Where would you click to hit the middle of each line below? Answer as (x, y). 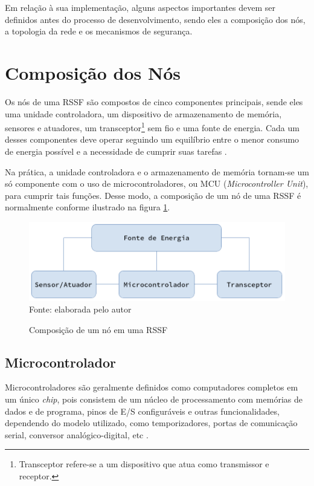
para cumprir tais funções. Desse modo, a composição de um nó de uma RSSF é (153, 195)
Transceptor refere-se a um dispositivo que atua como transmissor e (144, 464)
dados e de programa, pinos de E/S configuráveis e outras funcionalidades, (142, 411)
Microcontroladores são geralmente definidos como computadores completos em (152, 387)
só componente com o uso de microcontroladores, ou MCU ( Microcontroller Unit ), (157, 183)
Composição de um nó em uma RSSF (98, 329)
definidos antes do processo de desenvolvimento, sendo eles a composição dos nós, (155, 19)
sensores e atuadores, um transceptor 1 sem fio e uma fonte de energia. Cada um (152, 127)
